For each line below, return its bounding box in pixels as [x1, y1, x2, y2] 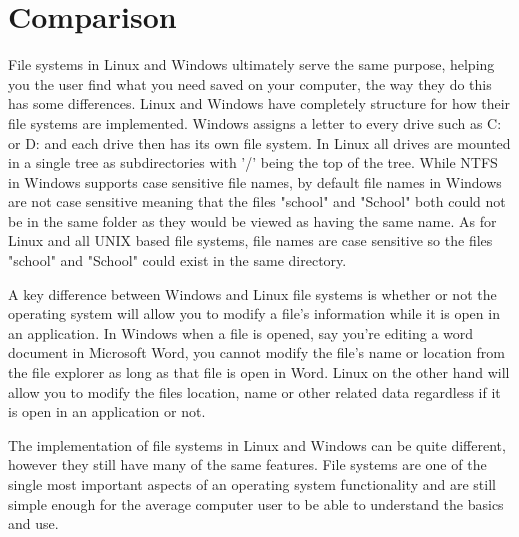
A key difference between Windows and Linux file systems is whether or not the [8, 283, 497, 304]
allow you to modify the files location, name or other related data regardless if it [8, 381, 501, 402]
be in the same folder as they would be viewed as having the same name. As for [8, 210, 497, 231]
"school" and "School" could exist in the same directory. [8, 250, 347, 271]
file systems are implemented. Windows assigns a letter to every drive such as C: [8, 112, 502, 133]
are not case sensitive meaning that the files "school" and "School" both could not [8, 191, 506, 212]
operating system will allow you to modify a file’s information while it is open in [8, 303, 500, 324]
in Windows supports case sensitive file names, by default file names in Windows [8, 171, 502, 192]
